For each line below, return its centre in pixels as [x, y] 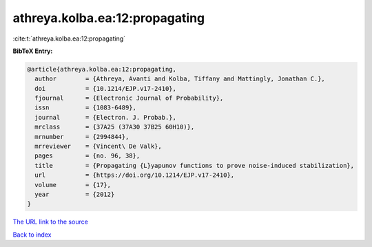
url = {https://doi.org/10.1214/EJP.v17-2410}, [135, 175]
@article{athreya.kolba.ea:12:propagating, [102, 69]
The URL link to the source [51, 222]
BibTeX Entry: [33, 51]
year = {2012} [75, 194]
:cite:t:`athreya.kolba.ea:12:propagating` [69, 39]
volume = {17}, [73, 185]
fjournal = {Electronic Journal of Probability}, [129, 98]
